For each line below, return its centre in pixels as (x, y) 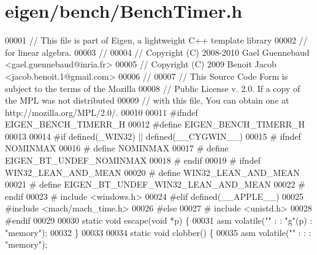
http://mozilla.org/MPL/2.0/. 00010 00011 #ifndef (101, 112)
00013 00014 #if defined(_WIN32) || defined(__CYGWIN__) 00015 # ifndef (153, 136)
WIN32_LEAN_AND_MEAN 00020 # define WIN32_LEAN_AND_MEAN (152, 172)
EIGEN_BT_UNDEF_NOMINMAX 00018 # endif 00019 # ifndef (133, 160)
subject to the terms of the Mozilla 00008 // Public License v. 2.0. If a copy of (153, 88)
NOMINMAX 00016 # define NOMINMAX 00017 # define (117, 148)
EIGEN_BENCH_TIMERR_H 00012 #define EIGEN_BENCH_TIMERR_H (155, 124)
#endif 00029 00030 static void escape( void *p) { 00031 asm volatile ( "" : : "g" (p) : (159, 220)
